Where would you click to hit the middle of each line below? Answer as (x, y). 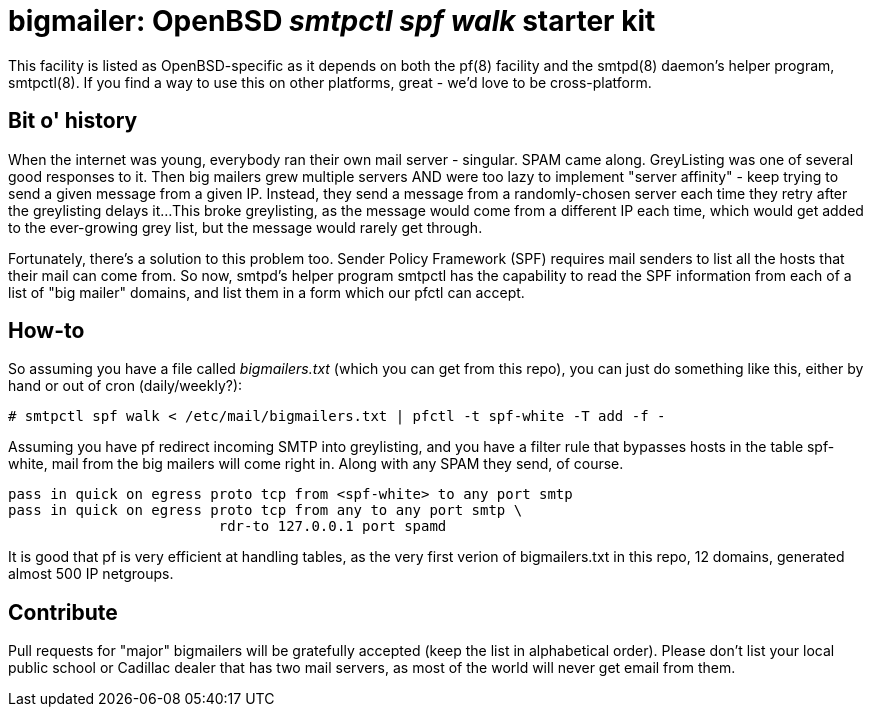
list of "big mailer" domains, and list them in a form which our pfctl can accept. (266, 292)
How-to (46, 331)
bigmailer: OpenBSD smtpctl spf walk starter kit (332, 21)
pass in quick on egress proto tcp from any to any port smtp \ (265, 510)
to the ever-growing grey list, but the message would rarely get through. (245, 227)
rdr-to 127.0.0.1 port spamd (332, 526)
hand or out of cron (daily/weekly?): (125, 386)
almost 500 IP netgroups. (91, 574)
